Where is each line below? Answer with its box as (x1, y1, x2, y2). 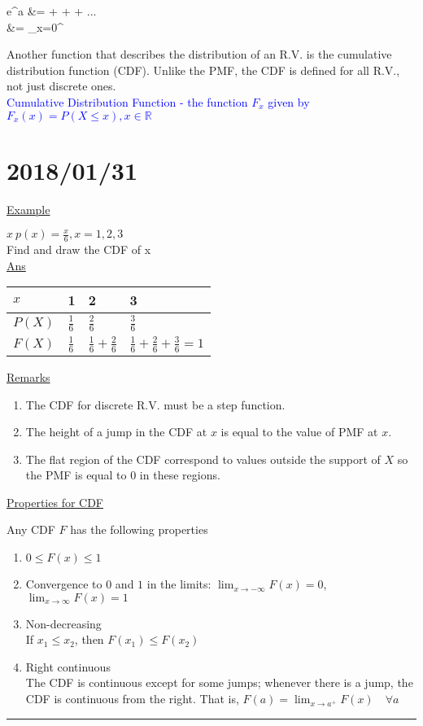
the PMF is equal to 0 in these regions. (25, 466, 220, 483)
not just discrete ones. (7, 77, 116, 94)
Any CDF (7, 521, 55, 538)
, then (74, 631, 104, 648)
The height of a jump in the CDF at (25, 423, 207, 440)
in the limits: (146, 575, 211, 593)
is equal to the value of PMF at (220, 423, 378, 440)
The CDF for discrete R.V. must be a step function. (25, 396, 286, 413)
